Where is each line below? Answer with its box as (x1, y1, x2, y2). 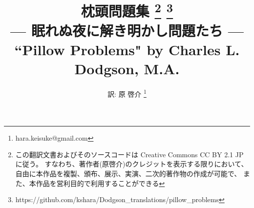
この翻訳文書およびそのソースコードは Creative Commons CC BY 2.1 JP (15, 149, 244, 159)
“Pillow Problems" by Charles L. (14, 39, 240, 59)
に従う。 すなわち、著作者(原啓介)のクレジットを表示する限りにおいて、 (15, 159, 248, 169)
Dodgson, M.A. (74, 59, 180, 79)
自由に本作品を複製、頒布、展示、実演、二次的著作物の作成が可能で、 (15, 168, 241, 179)
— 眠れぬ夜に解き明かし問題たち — (10, 20, 244, 40)
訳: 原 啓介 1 (107, 87, 147, 99)
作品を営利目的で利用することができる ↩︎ (36, 178, 165, 188)
